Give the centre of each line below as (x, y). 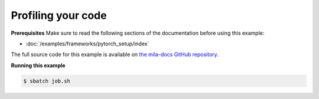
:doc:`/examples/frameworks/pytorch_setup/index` (87, 44)
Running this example (38, 65)
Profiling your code (59, 15)
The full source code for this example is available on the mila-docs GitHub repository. (115, 55)
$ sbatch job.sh (47, 81)
